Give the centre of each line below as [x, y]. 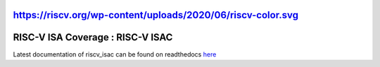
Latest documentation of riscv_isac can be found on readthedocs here [115, 54]
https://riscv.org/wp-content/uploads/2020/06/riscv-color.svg [156, 15]
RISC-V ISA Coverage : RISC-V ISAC [93, 37]
